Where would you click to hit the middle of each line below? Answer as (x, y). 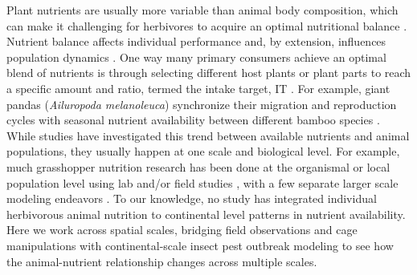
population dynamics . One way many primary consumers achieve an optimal (196, 57)
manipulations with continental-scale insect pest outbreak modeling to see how (200, 245)
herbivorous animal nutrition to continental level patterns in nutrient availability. (206, 214)
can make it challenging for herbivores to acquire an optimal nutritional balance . (207, 25)
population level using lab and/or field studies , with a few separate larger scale (202, 182)
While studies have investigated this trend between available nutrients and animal (208, 135)
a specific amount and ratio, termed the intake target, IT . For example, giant (198, 88)
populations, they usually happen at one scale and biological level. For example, (203, 151)
